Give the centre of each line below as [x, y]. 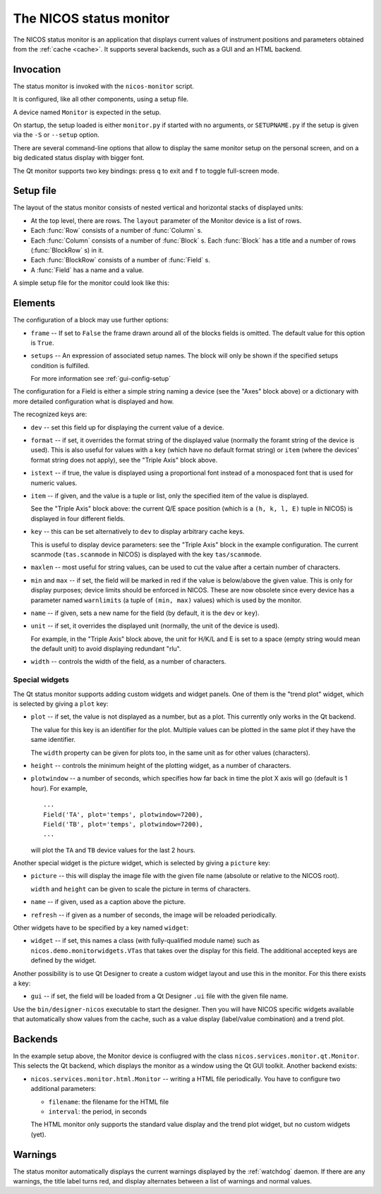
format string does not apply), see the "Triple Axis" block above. [124, 460]
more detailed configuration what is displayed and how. [93, 401]
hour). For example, [59, 788]
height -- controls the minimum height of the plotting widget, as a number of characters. [161, 765]
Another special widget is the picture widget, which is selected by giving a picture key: [142, 863]
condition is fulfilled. [60, 365]
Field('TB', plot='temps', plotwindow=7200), [123, 824]
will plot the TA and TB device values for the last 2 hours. [113, 850]
